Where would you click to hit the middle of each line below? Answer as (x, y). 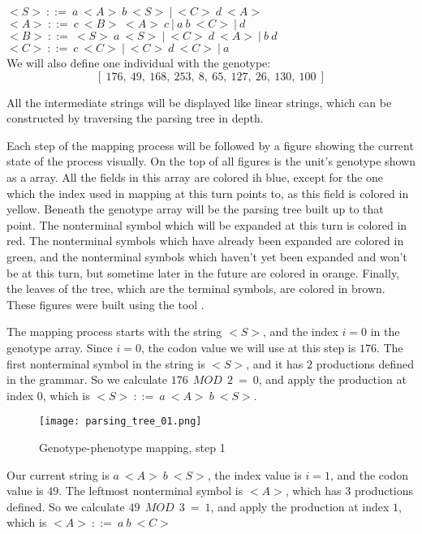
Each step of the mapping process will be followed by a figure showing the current (210, 145)
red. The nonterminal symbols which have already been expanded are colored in (205, 241)
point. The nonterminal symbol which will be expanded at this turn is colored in (207, 224)
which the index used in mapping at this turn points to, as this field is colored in (208, 193)
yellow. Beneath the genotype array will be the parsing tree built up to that (195, 209)
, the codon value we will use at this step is (248, 347)
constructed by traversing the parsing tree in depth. (135, 118)
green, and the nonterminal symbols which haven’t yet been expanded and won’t (207, 256)
